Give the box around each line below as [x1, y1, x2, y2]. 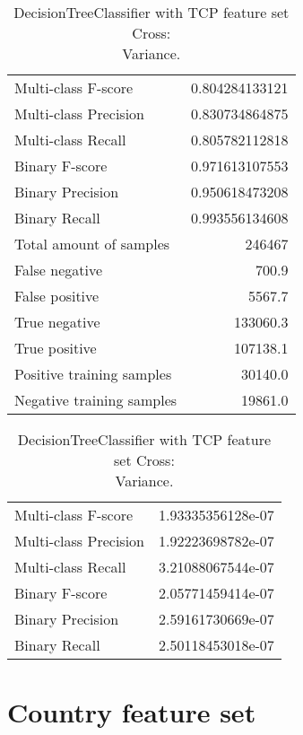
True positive [14, 337, 97, 358]
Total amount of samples [14, 233, 170, 254]
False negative [14, 259, 103, 280]
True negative [14, 311, 100, 332]
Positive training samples [14, 363, 172, 384]
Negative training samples [14, 389, 177, 410]
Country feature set [7, 694, 256, 731]
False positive [14, 285, 100, 306]
